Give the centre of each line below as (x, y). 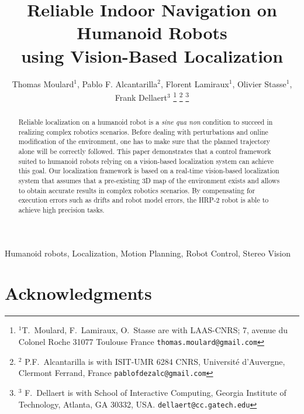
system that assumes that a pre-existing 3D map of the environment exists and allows (149, 181)
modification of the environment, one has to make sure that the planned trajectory (144, 141)
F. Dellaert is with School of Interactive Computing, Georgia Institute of (156, 392)
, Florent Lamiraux (195, 83)
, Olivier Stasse (259, 83)
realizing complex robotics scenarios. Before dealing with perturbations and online (143, 131)
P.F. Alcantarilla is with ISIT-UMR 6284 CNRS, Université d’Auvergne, (155, 361)
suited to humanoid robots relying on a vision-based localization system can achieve (146, 161)
